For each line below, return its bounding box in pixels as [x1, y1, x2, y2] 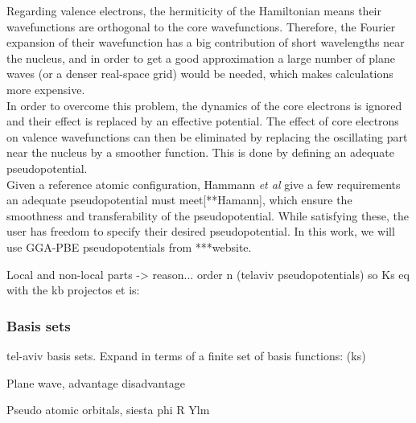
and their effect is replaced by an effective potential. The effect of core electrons [6, 113, 399, 129]
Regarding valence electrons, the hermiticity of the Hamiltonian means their [6, 2, 381, 18]
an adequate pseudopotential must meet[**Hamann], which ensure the [6, 191, 352, 208]
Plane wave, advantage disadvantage [6, 374, 185, 391]
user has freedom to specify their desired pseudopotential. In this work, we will [6, 223, 395, 240]
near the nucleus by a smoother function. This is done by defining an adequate [6, 144, 394, 161]
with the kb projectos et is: [6, 281, 140, 298]
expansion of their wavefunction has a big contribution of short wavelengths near [6, 34, 405, 51]
